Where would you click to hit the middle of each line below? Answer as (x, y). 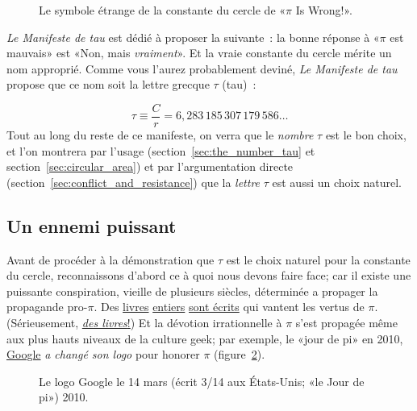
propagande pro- (47, 307)
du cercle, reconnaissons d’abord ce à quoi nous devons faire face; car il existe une (209, 275)
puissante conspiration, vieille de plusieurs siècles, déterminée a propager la (192, 291)
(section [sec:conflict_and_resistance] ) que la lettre (133, 182)
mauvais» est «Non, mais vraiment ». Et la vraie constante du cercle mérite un (199, 53)
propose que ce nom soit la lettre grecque (108, 84)
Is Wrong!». (324, 10)
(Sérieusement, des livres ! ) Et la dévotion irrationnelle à (144, 322)
